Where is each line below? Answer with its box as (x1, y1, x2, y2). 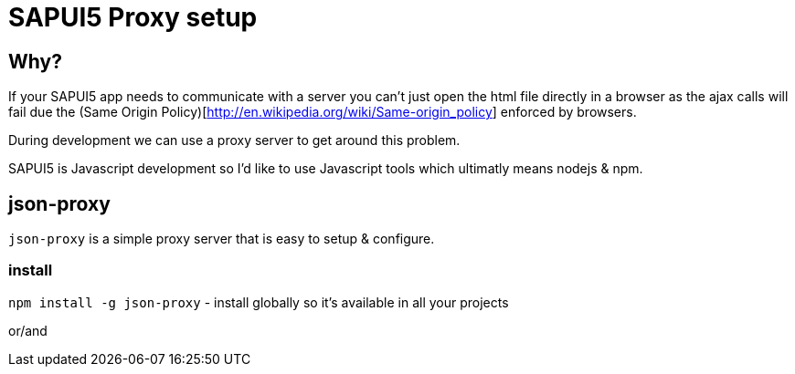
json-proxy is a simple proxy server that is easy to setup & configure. (8, 231, 435, 247)
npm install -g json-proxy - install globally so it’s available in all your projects (8, 294, 509, 310)
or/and (8, 322, 48, 338)
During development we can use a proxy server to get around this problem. (8, 132, 461, 149)
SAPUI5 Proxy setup (8, 2, 258, 33)
